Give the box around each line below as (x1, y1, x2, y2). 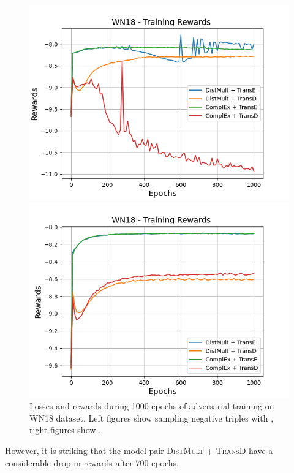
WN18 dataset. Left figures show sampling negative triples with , (29, 411, 274, 424)
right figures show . (29, 423, 101, 436)
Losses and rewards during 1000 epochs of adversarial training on (29, 399, 274, 412)
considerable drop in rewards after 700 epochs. (5, 456, 179, 469)
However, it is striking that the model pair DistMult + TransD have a (5, 444, 273, 456)
